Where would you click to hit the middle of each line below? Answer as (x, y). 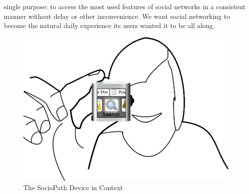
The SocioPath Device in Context (73, 187)
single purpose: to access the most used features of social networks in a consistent (125, 6)
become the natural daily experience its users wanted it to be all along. (109, 25)
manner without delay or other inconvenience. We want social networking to (117, 16)
